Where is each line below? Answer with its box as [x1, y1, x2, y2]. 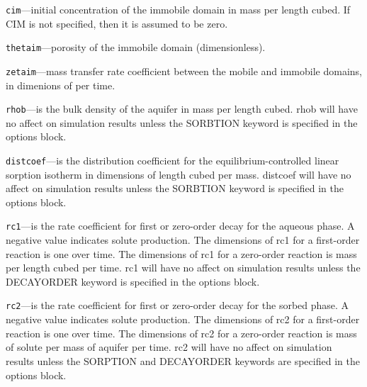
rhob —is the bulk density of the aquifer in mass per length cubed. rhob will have [6, 101, 358, 116]
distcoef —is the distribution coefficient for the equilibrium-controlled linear [6, 153, 339, 167]
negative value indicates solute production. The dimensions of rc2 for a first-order [6, 312, 360, 327]
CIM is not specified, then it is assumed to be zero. [6, 16, 228, 30]
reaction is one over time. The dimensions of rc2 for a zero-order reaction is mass [6, 325, 357, 340]
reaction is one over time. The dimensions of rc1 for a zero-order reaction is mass [6, 246, 357, 261]
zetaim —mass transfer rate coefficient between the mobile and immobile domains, [6, 63, 362, 78]
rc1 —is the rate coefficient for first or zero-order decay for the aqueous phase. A [6, 218, 355, 233]
